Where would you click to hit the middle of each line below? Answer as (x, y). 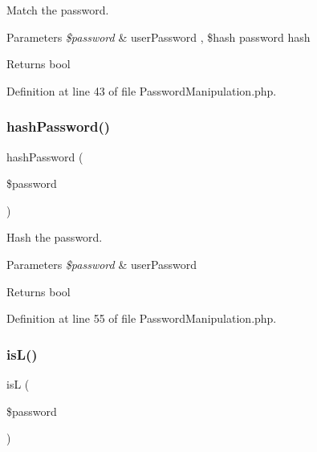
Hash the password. (55, 237)
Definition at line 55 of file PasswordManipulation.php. (142, 318)
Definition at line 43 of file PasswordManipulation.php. (142, 90)
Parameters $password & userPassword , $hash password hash (158, 37)
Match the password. (58, 10)
